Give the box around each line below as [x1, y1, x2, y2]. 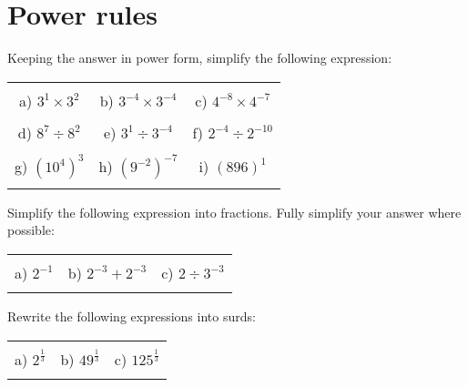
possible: [7, 220, 55, 239]
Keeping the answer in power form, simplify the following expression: [7, 48, 392, 67]
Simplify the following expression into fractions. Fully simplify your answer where [7, 202, 462, 221]
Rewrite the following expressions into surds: [7, 306, 256, 325]
